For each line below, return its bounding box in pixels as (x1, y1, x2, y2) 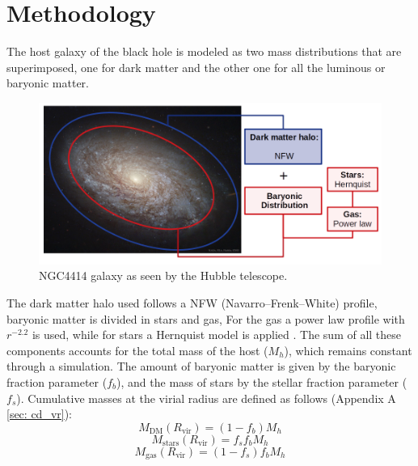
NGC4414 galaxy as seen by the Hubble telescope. (39, 267, 288, 284)
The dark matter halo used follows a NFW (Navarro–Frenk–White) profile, (6, 294, 378, 311)
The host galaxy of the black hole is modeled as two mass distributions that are (6, 43, 402, 60)
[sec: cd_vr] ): (6, 405, 73, 422)
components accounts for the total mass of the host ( (6, 341, 268, 358)
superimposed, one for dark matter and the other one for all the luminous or (6, 58, 386, 75)
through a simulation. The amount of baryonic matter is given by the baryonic (6, 358, 396, 375)
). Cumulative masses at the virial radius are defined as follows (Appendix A (16, 389, 396, 406)
